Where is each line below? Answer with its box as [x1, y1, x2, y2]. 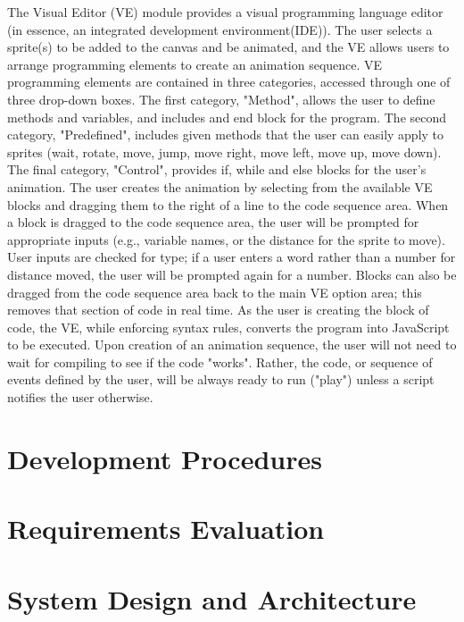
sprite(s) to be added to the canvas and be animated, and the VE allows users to [7, 38, 450, 56]
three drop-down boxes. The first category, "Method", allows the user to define [7, 89, 435, 108]
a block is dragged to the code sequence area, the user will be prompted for [7, 213, 419, 231]
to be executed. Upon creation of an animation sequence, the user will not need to [7, 335, 457, 354]
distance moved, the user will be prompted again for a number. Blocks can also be [7, 265, 457, 283]
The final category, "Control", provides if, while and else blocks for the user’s [7, 160, 427, 179]
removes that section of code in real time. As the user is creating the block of [7, 300, 429, 319]
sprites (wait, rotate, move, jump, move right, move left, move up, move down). [7, 142, 442, 161]
